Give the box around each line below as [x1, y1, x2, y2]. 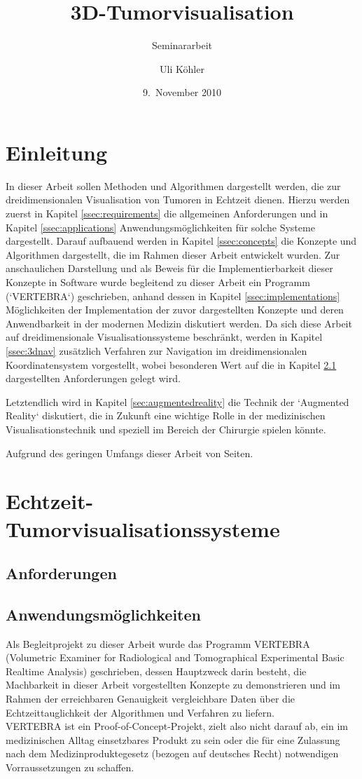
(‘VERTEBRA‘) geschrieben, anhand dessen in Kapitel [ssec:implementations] [6, 288, 340, 303]
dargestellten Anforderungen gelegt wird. [6, 371, 181, 386]
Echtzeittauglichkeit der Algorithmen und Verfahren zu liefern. [6, 705, 274, 719]
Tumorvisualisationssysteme [6, 514, 280, 543]
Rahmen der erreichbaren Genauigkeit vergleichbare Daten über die [6, 691, 295, 706]
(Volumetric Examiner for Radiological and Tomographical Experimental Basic [6, 650, 344, 665]
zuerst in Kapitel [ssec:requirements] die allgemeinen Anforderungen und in [6, 206, 328, 221]
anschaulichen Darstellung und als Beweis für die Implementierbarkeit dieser [6, 261, 333, 276]
